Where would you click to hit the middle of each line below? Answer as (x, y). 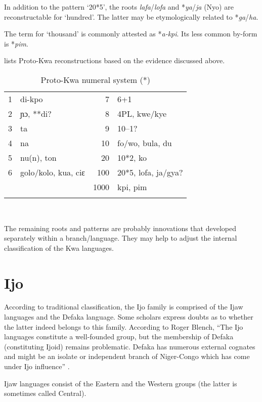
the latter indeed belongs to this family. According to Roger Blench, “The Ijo (124, 326)
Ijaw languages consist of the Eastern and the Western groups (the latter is (121, 383)
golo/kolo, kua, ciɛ (53, 172)
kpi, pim (132, 187)
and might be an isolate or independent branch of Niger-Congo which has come (127, 356)
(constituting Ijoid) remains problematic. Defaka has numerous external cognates (130, 346)
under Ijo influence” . (37, 366)
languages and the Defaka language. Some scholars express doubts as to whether (129, 317)
